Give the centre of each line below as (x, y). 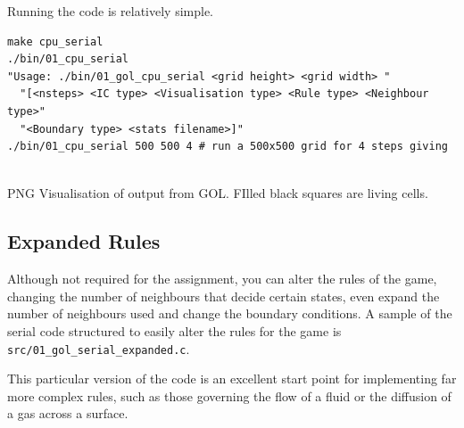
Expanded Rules (84, 241)
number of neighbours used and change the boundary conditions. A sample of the (230, 313)
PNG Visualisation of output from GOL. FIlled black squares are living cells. (218, 193)
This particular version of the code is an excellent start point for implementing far (232, 379)
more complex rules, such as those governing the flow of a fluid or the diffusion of (229, 395)
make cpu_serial (55, 41)
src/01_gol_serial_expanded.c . (99, 348)
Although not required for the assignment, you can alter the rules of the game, (222, 279)
